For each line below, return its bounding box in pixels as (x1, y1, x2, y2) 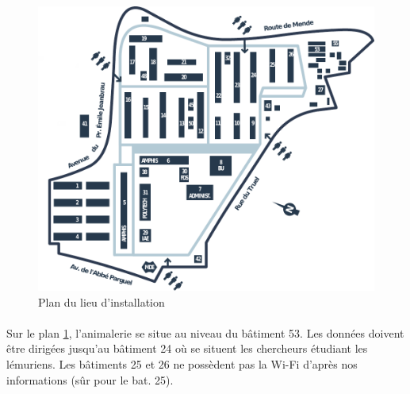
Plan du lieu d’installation (38, 293, 165, 310)
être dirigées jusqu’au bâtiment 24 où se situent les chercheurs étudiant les (6, 340, 368, 357)
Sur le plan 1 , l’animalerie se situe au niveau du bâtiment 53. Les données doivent (6, 324, 404, 341)
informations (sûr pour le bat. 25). (6, 371, 174, 388)
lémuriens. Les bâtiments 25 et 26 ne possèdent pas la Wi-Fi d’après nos (6, 356, 358, 373)
